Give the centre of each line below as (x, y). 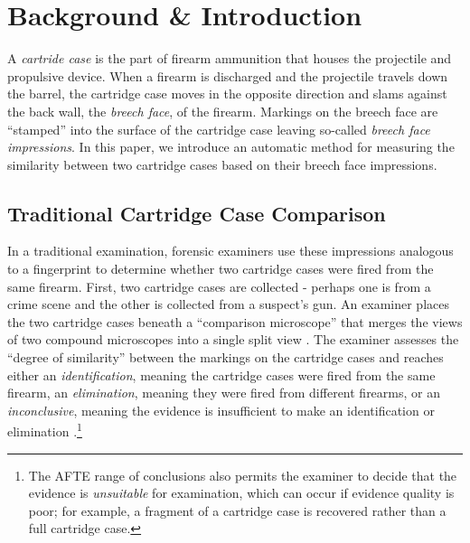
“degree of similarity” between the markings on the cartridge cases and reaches (226, 357)
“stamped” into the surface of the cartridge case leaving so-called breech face (219, 129)
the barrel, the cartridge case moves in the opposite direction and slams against (227, 94)
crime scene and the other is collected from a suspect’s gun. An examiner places (228, 304)
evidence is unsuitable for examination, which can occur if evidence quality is (241, 493)
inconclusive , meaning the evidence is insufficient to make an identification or (221, 410)
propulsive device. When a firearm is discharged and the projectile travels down (228, 75)
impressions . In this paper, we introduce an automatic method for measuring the (231, 147)
